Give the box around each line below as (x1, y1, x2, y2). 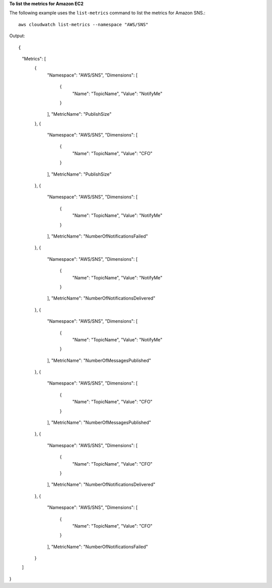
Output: (9, 33, 25, 39)
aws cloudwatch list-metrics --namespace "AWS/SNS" (18, 22, 149, 27)
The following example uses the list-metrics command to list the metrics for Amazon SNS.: (9, 10, 206, 16)
